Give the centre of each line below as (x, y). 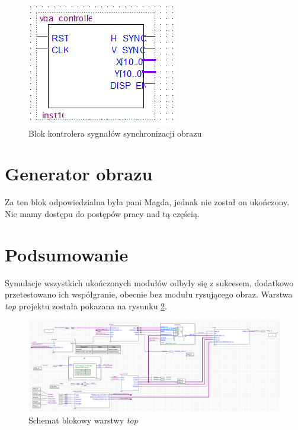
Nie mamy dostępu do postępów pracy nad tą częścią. (102, 213)
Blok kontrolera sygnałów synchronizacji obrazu (115, 133)
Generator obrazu (79, 174)
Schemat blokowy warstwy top (83, 420)
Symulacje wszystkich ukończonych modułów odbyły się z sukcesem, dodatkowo (149, 282)
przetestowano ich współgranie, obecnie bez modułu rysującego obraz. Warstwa (149, 294)
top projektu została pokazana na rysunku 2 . (86, 305)
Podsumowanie (67, 254)
